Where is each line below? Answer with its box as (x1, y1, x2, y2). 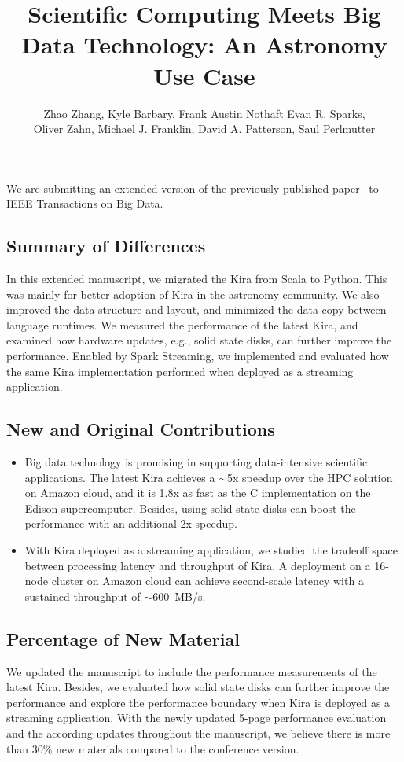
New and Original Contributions (6, 417, 275, 441)
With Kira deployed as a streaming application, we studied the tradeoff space (24, 542, 398, 558)
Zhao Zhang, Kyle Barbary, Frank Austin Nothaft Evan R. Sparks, (43, 105, 365, 121)
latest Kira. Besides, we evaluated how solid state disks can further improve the (6, 679, 390, 695)
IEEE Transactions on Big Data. (6, 195, 163, 212)
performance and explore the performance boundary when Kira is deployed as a (6, 694, 391, 710)
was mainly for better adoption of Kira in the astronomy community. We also (6, 285, 380, 302)
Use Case (153, 59, 255, 91)
